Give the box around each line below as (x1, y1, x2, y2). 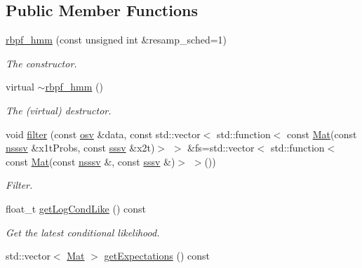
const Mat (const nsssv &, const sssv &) (6, 154, 175, 168)
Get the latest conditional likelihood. (6, 225, 160, 239)
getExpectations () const (104, 248, 210, 263)
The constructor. (6, 55, 77, 70)
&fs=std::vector (187, 140, 255, 155)
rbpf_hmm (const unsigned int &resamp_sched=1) (6, 32, 227, 47)
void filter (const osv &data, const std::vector (6, 126, 201, 141)
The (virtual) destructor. (6, 102, 112, 117)
